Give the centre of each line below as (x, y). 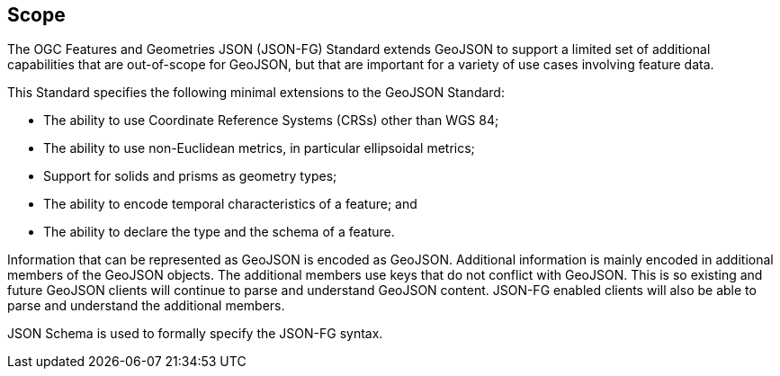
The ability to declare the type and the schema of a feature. (219, 232)
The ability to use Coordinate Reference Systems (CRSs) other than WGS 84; (271, 121)
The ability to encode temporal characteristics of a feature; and (230, 204)
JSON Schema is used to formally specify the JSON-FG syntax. (195, 334)
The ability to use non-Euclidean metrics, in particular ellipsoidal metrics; (259, 148)
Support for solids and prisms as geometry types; (190, 176)
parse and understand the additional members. (146, 306)
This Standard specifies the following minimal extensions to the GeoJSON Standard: (256, 93)
